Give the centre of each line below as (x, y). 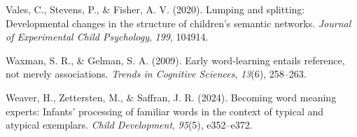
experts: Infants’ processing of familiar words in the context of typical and (165, 111)
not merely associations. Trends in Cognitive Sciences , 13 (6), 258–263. (156, 74)
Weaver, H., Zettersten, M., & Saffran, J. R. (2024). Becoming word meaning (171, 97)
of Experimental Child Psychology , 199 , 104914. (107, 37)
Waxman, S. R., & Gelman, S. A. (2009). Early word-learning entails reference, (175, 60)
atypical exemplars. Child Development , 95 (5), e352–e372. (129, 125)
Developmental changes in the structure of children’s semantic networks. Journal (178, 23)
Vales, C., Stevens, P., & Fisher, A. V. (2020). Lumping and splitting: (155, 9)
